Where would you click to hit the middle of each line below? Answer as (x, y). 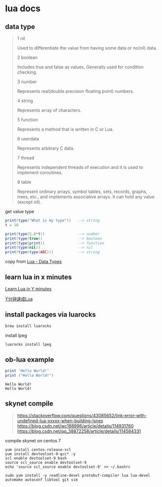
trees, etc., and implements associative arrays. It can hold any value (86, 197)
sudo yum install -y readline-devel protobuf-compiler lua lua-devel (78, 475)
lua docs (23, 9)
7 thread (26, 158)
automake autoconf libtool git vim (41, 480)
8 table (24, 182)
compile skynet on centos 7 (33, 440)
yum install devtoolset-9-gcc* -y (40, 454)
